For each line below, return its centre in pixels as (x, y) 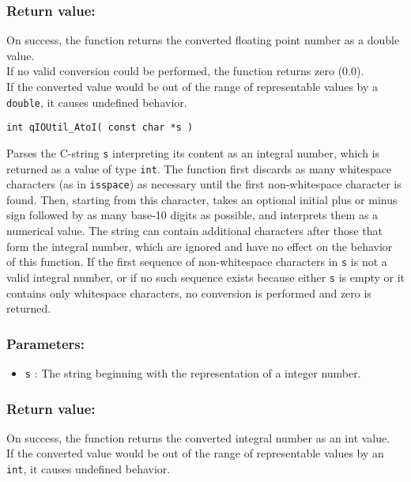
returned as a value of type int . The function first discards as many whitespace (199, 168)
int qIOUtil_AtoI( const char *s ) (100, 128)
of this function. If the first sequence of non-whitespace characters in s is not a (197, 262)
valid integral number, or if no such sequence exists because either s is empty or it (206, 277)
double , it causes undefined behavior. (97, 102)
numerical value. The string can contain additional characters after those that (195, 231)
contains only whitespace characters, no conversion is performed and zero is (189, 292)
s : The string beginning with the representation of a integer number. (193, 372)
